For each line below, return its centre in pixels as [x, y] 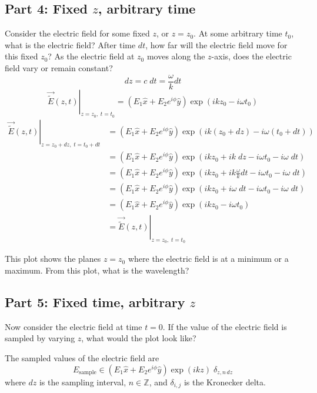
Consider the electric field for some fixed [77, 33]
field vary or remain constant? [59, 67]
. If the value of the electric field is [225, 326]
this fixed [21, 56]
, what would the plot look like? [139, 338]
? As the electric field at [91, 56]
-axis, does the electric [251, 56]
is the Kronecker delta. [225, 382]
